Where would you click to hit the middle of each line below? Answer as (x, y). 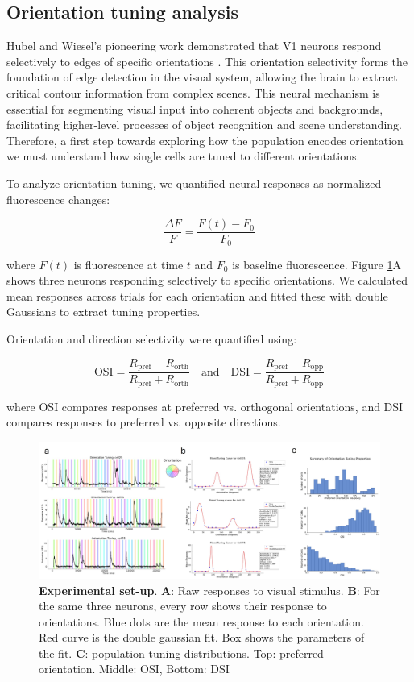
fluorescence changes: (58, 199)
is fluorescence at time (128, 264)
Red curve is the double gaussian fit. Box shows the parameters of (202, 637)
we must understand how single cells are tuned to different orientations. (183, 156)
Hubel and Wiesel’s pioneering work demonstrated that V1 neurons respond (194, 46)
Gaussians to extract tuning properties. (103, 312)
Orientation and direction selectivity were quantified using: (152, 339)
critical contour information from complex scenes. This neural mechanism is (193, 92)
